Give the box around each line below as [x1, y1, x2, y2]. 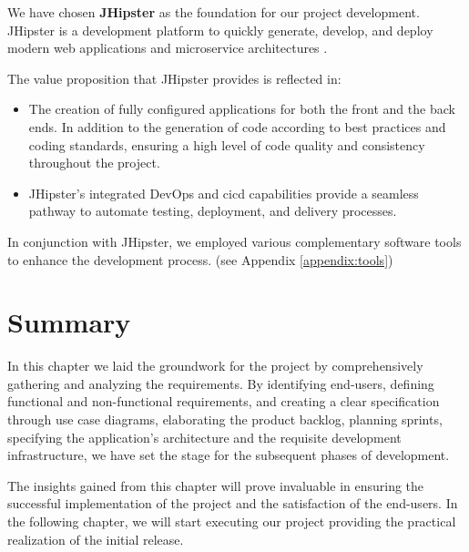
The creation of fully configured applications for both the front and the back [28, 99, 455, 118]
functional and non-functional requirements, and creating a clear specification [7, 392, 440, 411]
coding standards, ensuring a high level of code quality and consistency [28, 135, 425, 154]
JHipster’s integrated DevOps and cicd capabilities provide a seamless [28, 183, 419, 202]
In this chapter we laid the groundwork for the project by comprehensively [7, 356, 423, 375]
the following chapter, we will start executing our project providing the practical [7, 512, 456, 530]
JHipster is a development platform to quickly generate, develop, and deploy [7, 20, 433, 39]
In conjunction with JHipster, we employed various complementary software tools [7, 231, 462, 250]
